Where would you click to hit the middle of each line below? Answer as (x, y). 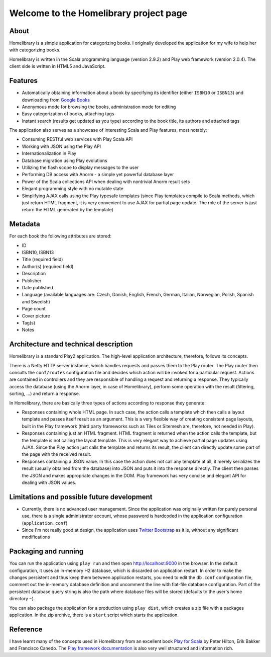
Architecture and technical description (71, 344)
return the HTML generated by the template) (68, 210)
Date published (38, 288)
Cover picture (36, 316)
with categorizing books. (35, 50)
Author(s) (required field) (48, 266)
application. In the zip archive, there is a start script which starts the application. (94, 615)
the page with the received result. (56, 454)
